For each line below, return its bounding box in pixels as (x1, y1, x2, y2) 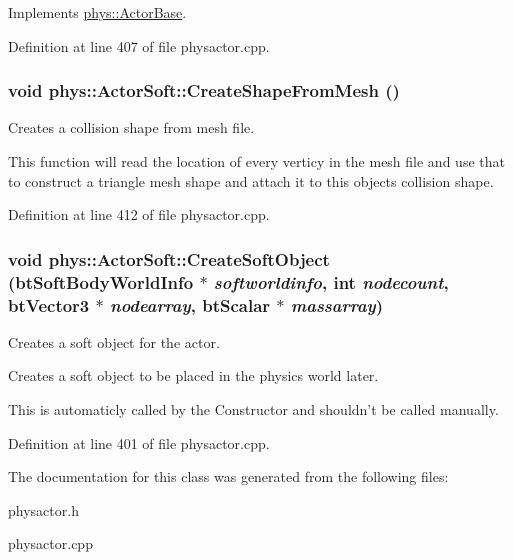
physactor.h (8, 499, 79, 520)
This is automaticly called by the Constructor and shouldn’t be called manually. (8, 399, 499, 420)
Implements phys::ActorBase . (8, 2, 187, 22)
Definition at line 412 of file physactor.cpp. (8, 204, 270, 225)
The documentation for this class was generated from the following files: (8, 466, 449, 487)
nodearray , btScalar (110, 292, 271, 317)
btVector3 (8, 292, 90, 317)
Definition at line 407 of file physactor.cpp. (8, 35, 270, 56)
